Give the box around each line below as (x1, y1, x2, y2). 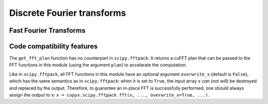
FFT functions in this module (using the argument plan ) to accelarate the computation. (9, 62, 187, 68)
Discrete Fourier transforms (9, 7, 126, 18)
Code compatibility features (9, 42, 98, 51)
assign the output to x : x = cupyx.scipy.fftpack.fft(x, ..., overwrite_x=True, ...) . (9, 92, 209, 98)
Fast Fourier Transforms (9, 26, 86, 35)
